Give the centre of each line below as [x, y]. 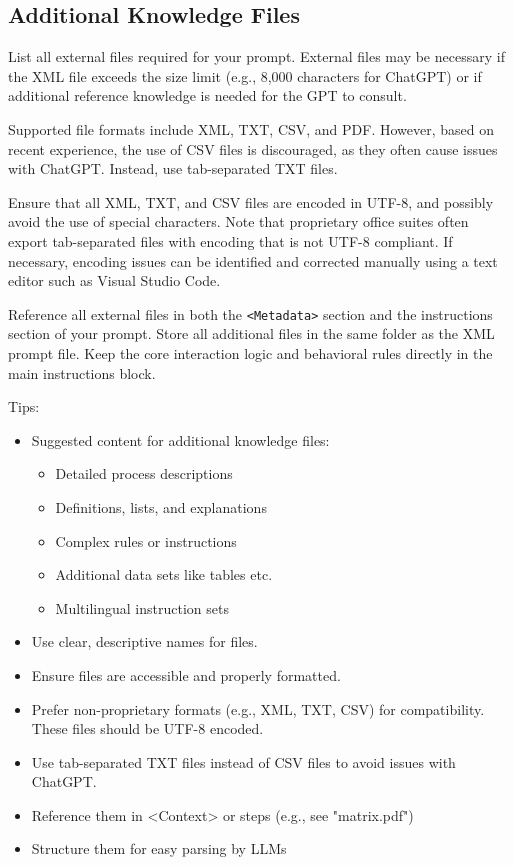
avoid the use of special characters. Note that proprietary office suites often [238, 221]
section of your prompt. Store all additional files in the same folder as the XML [251, 333]
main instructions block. [82, 372]
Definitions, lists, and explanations [161, 506]
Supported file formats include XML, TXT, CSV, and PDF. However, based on [251, 128]
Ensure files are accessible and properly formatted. [186, 674]
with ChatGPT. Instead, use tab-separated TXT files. [173, 168]
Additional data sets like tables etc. [164, 574]
